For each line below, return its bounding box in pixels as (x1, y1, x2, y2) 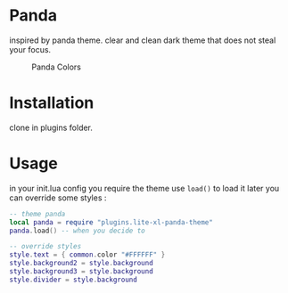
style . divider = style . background (9, 275, 138, 284)
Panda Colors (31, 61, 82, 72)
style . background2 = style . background (9, 259, 153, 268)
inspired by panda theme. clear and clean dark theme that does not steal (9, 35, 276, 45)
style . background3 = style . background (9, 267, 153, 276)
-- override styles (9, 242, 82, 251)
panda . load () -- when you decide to (9, 226, 145, 235)
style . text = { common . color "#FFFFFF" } (9, 250, 166, 259)
